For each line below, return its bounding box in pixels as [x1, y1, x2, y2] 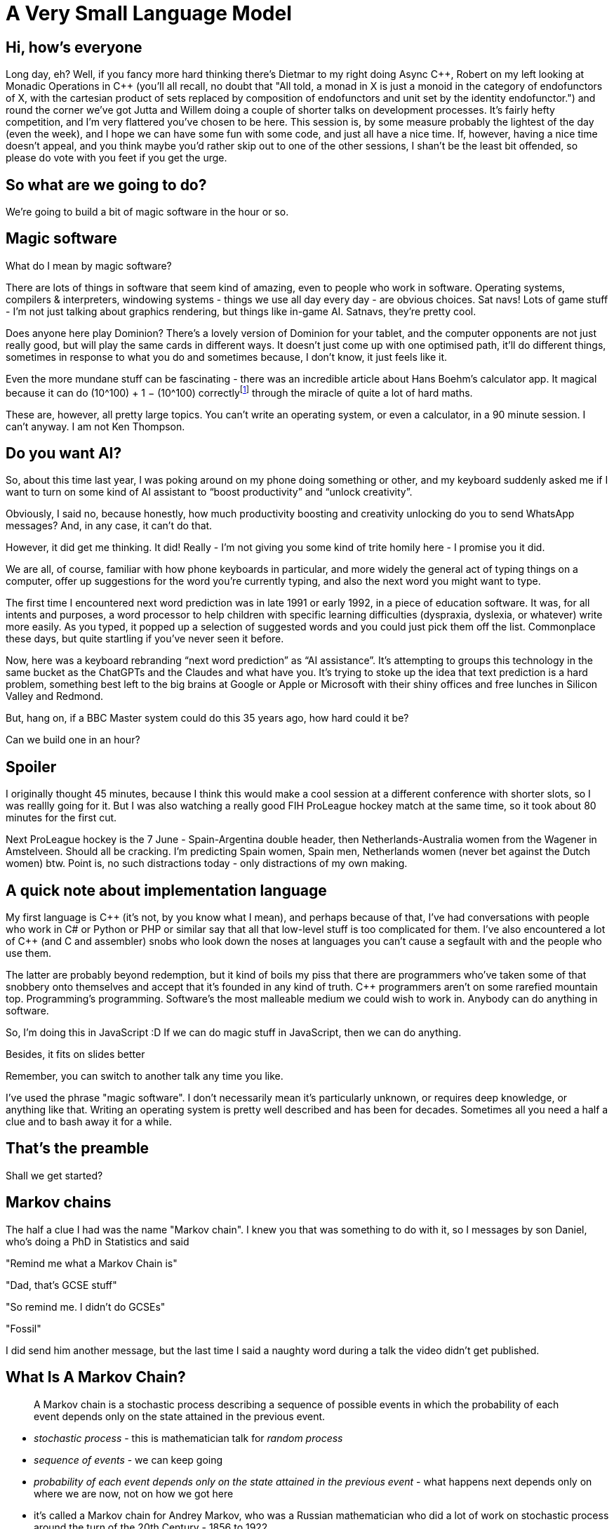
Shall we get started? [6, 1169, 103, 1181]
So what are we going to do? [6, 176, 207, 194]
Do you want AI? [6, 444, 122, 462]
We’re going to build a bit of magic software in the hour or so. [6, 206, 289, 218]
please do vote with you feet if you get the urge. [6, 152, 227, 164]
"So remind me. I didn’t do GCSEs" [6, 1300, 166, 1313]
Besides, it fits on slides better [6, 1048, 145, 1061]
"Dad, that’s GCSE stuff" [6, 1278, 117, 1291]
